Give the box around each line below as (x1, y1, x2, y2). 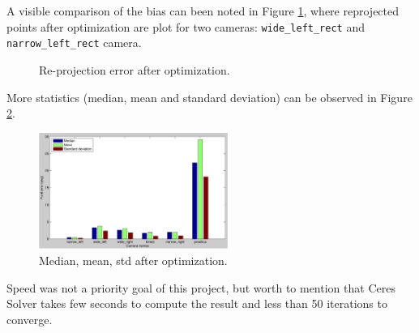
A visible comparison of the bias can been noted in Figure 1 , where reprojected (6, 2, 400, 19)
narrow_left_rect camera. (6, 34, 142, 51)
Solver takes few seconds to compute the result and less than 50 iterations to (6, 295, 387, 312)
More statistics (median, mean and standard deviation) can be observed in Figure (6, 88, 413, 105)
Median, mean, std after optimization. (39, 251, 228, 268)
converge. (6, 310, 53, 327)
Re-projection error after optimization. (39, 61, 230, 78)
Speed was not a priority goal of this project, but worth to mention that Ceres (6, 279, 395, 296)
